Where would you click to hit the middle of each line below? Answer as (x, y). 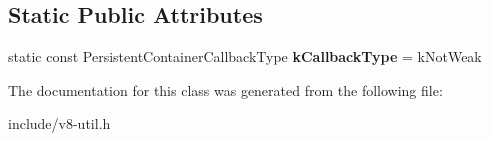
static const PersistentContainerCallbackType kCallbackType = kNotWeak (245, 56)
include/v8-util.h (59, 123)
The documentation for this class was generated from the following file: (225, 89)
